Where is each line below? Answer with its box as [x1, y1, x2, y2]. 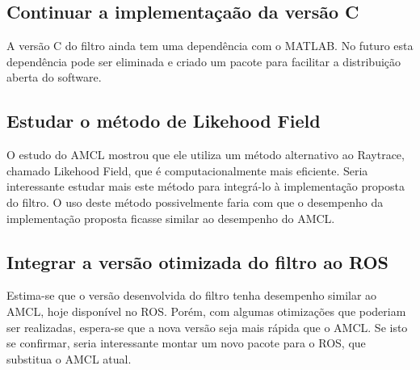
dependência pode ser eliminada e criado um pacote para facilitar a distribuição [6, 53, 401, 69]
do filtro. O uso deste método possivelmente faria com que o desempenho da [6, 193, 384, 210]
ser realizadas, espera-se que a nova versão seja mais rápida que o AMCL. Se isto [6, 318, 408, 335]
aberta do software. [6, 69, 102, 86]
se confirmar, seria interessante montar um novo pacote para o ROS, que [6, 334, 366, 351]
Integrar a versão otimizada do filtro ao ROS [6, 249, 389, 274]
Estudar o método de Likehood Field [6, 108, 321, 133]
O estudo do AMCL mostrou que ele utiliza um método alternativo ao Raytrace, [6, 146, 405, 163]
